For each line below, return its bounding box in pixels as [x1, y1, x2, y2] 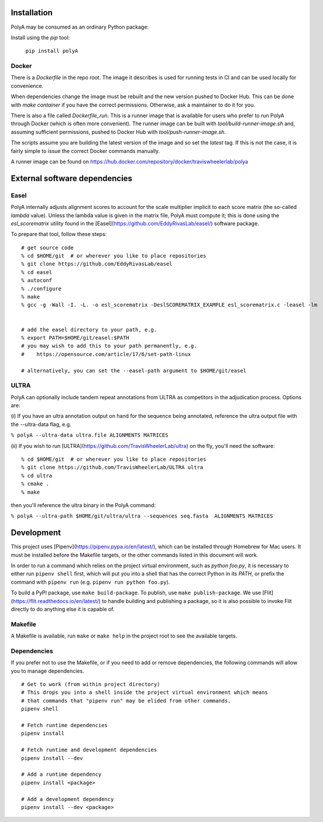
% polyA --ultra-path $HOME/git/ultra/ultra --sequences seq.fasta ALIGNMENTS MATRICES [11, 513, 273, 519]
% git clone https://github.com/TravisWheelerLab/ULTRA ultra [21, 464, 204, 471]
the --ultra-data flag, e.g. [11, 420, 71, 427]
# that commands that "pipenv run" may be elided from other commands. [21, 697, 231, 704]
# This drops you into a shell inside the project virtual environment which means [21, 689, 269, 696]
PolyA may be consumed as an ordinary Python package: [11, 23, 149, 30]
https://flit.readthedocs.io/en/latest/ [12, 597, 99, 604]
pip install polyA [25, 47, 78, 54]
